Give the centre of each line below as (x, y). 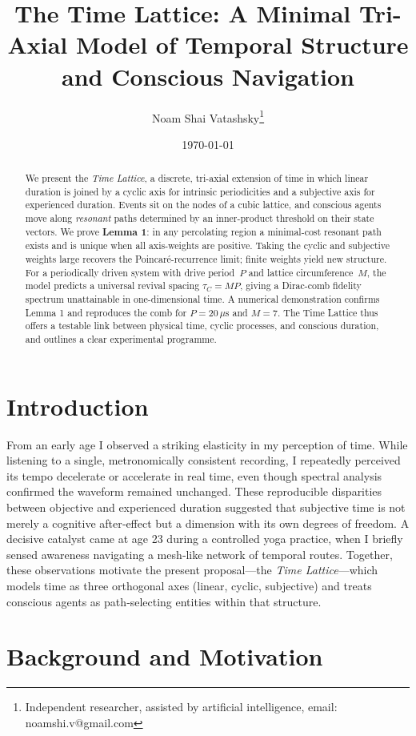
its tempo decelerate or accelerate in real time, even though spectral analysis (194, 475)
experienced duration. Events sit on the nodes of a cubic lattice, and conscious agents (203, 205)
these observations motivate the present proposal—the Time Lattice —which (192, 570)
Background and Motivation (165, 656)
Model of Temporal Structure (242, 44)
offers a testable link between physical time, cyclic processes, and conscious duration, (202, 326)
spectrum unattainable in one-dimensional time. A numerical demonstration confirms (202, 299)
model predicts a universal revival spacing (112, 286)
